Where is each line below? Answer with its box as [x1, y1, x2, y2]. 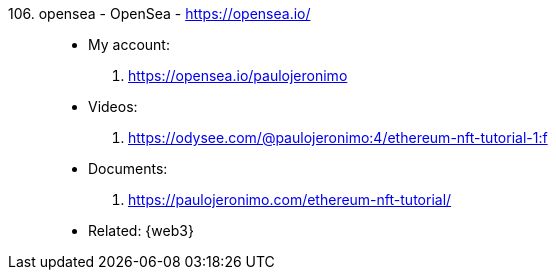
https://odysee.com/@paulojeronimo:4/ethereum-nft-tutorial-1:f [128, 129, 548, 146]
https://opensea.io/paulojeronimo [128, 67, 348, 84]
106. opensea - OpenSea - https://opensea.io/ [8, 5, 311, 22]
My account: [88, 36, 170, 53]
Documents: [88, 160, 168, 177]
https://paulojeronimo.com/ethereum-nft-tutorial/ [128, 191, 452, 208]
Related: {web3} [88, 222, 194, 239]
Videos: [88, 98, 138, 115]
